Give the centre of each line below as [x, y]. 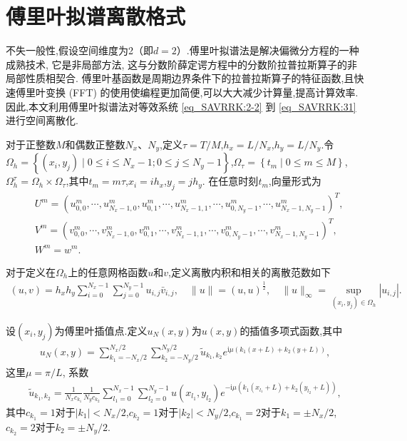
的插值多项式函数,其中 [291, 330]
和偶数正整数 [95, 144]
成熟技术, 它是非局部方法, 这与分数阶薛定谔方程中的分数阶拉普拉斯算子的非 [182, 64]
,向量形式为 [295, 181]
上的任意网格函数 [108, 272]
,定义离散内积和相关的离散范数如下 [249, 272]
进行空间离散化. [42, 120]
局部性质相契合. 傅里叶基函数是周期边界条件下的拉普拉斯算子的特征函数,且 [180, 78]
